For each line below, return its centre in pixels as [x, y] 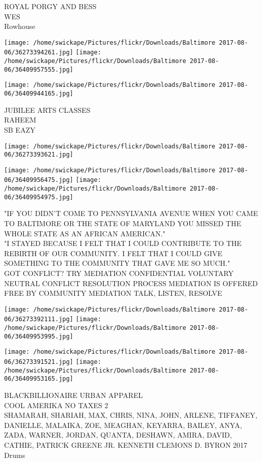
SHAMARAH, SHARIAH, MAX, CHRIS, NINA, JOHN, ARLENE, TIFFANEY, [131, 415]
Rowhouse [20, 26]
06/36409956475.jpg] [39, 180]
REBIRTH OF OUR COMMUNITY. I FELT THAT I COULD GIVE [113, 253]
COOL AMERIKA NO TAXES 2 [56, 405]
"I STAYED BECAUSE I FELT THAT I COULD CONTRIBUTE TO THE [123, 243]
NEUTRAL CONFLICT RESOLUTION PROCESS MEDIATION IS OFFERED [131, 283]
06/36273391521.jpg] [39, 362]
